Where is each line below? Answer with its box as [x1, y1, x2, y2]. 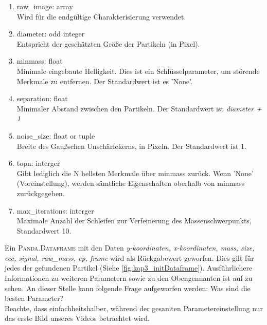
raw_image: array [16, 1, 73, 11]
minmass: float [16, 55, 63, 66]
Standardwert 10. [16, 225, 72, 236]
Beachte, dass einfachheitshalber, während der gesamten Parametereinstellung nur [5, 302, 263, 313]
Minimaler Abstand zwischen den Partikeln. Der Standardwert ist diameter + [16, 103, 262, 113]
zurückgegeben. [16, 187, 65, 198]
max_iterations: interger [16, 205, 94, 216]
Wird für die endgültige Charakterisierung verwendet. [16, 11, 186, 22]
